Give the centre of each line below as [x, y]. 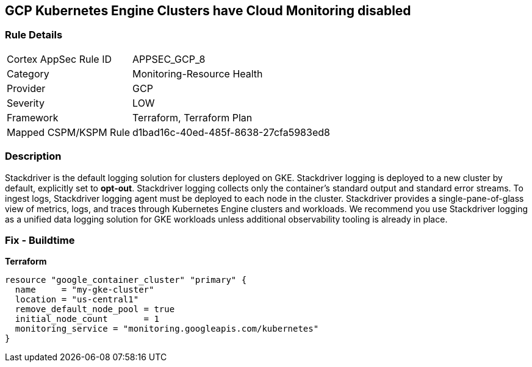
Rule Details [34, 35]
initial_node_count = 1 [87, 319]
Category [28, 73]
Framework [33, 117]
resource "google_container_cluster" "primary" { [126, 280]
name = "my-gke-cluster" [84, 290]
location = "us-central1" [77, 300]
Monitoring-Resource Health [198, 73]
